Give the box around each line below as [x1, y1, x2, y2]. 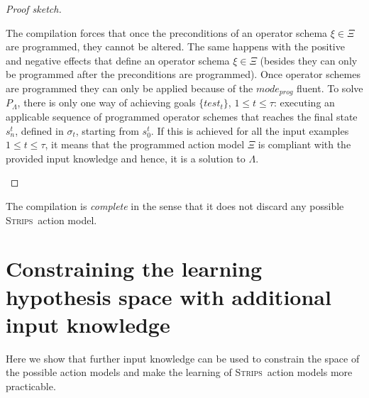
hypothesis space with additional [6, 282, 331, 311]
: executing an [273, 95, 335, 110]
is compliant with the [258, 137, 351, 152]
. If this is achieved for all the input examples [150, 123, 349, 138]
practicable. [6, 378, 56, 393]
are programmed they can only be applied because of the [6, 80, 253, 95]
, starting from [75, 123, 139, 138]
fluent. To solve [297, 80, 363, 95]
